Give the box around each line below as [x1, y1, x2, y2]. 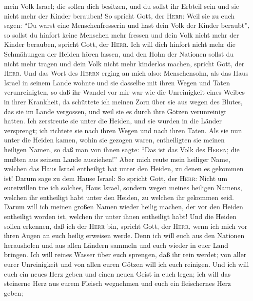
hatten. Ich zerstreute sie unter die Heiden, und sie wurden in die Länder [4, 116, 222, 126]
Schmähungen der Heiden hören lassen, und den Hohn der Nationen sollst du [4, 48, 234, 59]
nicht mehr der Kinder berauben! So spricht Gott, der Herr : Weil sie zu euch [4, 10, 235, 20]
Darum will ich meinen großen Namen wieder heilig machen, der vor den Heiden [4, 201, 243, 212]
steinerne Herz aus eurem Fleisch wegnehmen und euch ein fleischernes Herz [4, 278, 231, 288]
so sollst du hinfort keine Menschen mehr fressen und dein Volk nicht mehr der [4, 29, 239, 40]
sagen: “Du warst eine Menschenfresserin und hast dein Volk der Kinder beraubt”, [4, 20, 250, 30]
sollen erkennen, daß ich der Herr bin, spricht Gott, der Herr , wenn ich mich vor [4, 221, 248, 231]
